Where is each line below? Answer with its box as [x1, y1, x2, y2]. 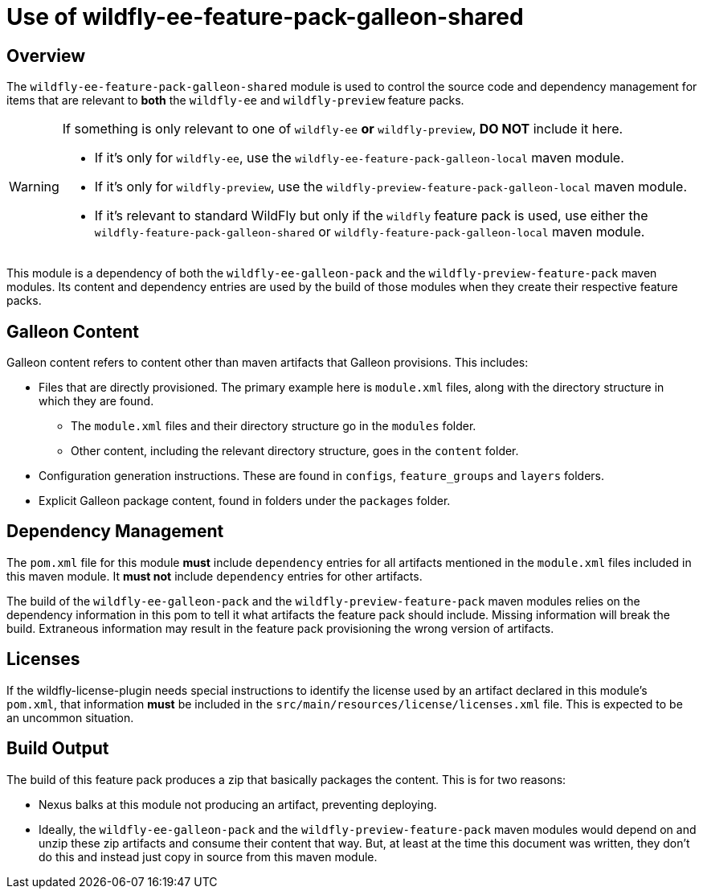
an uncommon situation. [6, 710, 134, 725]
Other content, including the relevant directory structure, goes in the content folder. [71, 444, 519, 458]
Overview [6, 45, 86, 66]
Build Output [6, 738, 109, 759]
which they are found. [39, 394, 154, 408]
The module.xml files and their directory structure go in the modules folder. [71, 419, 476, 433]
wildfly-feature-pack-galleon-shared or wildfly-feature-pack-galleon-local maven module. [94, 224, 645, 240]
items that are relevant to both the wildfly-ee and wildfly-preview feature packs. [6, 93, 464, 108]
